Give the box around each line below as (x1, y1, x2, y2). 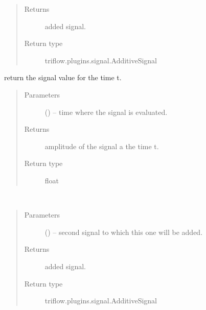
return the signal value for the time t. (4, 72, 122, 83)
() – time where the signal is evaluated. (44, 106, 168, 117)
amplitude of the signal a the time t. (44, 140, 159, 151)
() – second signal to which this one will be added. (44, 226, 203, 237)
